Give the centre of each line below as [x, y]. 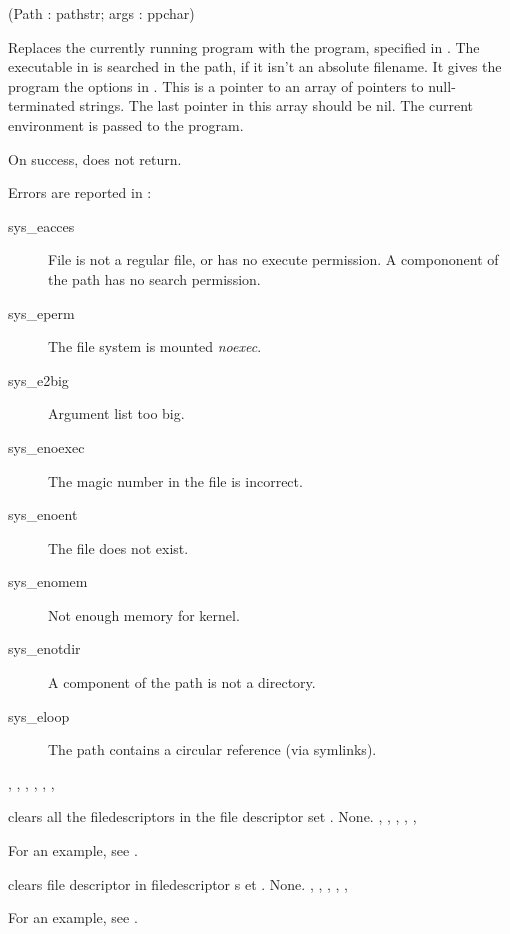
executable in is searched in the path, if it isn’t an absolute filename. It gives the [255, 66]
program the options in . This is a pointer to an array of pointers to [216, 85]
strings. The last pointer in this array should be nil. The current [276, 105]
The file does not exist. [118, 547]
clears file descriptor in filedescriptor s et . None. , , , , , [178, 883]
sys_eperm [41, 312]
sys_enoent [43, 514]
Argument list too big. [116, 413]
